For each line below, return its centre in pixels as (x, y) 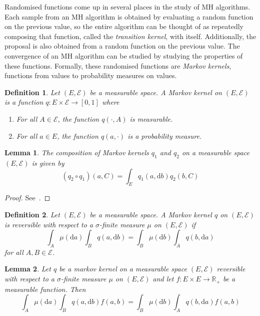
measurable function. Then (45, 289)
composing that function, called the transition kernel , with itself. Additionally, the (130, 36)
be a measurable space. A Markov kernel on (156, 92)
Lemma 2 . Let (28, 269)
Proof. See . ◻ (27, 198)
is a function (24, 102)
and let (163, 279)
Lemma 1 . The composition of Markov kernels (77, 152)
